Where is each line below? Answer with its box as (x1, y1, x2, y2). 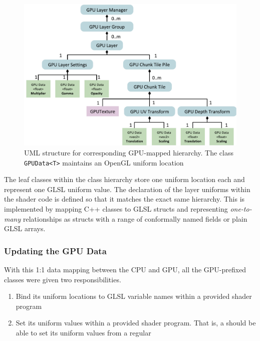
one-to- (230, 204, 252, 214)
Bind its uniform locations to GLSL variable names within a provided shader (16, 291, 252, 301)
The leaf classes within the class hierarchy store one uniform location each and (4, 174, 245, 185)
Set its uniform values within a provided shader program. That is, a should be (16, 317, 256, 328)
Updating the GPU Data (4, 244, 107, 257)
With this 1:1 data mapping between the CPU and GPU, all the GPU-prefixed (4, 264, 246, 275)
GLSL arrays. (4, 223, 46, 234)
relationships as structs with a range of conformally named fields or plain (23, 213, 247, 224)
